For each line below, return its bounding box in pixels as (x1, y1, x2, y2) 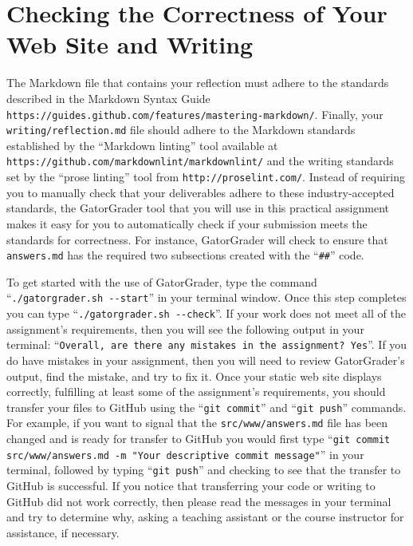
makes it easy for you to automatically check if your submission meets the (6, 215, 368, 231)
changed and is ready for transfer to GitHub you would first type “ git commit (6, 430, 391, 446)
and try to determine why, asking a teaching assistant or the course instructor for (6, 508, 404, 525)
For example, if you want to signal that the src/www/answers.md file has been (6, 414, 388, 431)
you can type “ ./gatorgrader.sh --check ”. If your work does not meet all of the (6, 305, 406, 321)
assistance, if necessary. (6, 524, 120, 540)
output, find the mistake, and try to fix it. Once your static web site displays (6, 367, 382, 384)
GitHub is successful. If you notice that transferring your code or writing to (6, 477, 376, 493)
